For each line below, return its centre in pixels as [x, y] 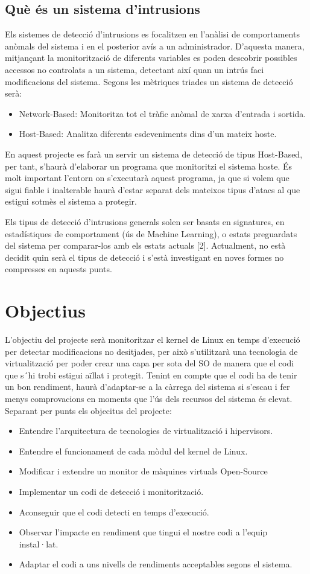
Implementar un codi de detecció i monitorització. [111, 491]
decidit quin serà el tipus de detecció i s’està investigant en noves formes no [144, 257]
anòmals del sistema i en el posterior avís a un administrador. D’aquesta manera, [155, 46]
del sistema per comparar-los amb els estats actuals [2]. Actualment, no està [145, 245]
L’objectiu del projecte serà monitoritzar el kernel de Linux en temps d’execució [153, 340]
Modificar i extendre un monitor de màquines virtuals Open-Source [143, 471]
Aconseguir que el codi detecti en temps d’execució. [114, 512]
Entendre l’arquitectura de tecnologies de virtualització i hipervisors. [146, 431]
